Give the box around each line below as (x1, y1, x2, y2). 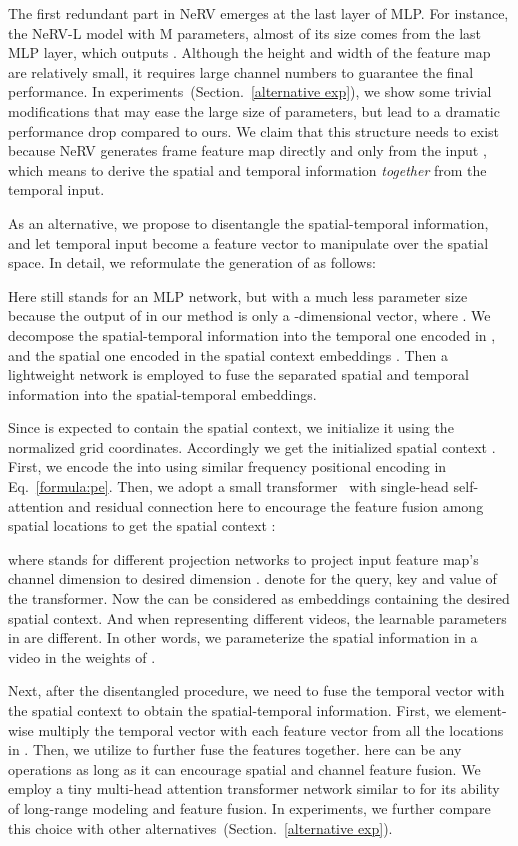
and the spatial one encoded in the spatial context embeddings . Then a (8, 344, 449, 365)
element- (455, 700, 507, 720)
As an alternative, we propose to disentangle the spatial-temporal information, (8, 212, 489, 233)
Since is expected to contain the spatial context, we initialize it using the (8, 417, 454, 438)
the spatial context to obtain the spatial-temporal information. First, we (8, 700, 451, 720)
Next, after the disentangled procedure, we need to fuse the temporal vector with (8, 680, 505, 701)
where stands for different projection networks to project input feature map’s (8, 548, 479, 569)
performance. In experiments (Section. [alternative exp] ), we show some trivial (8, 81, 492, 102)
